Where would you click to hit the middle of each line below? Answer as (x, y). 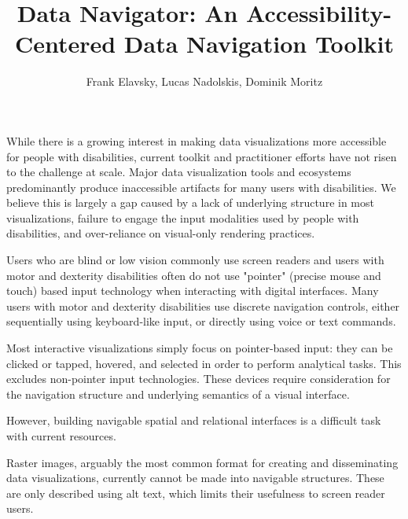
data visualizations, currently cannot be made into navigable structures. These (195, 478)
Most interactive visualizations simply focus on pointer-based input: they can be (200, 348)
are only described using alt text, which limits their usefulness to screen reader (196, 493)
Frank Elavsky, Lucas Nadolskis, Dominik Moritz (204, 81)
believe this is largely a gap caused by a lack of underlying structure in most (190, 202)
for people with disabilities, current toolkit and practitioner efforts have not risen (202, 156)
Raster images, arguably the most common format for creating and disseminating (202, 462)
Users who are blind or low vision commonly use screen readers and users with (195, 260)
